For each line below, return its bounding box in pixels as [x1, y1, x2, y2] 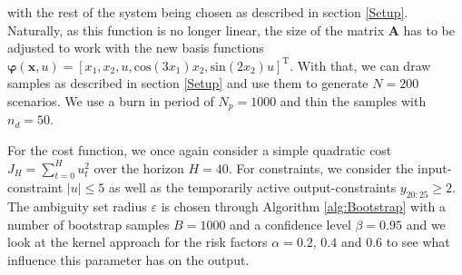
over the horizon [93, 158, 184, 177]
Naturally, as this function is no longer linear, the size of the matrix [7, 20, 385, 39]
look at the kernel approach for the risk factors [7, 232, 268, 251]
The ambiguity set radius [7, 197, 147, 216]
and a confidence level [230, 214, 351, 233]
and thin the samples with [280, 91, 427, 110]
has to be [403, 20, 456, 39]
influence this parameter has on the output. [7, 250, 250, 269]
